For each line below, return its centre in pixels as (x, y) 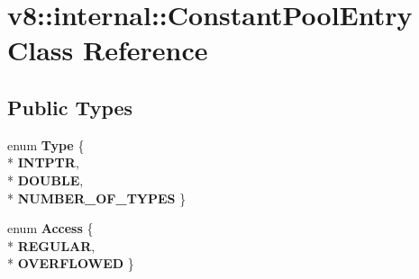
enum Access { (50, 228)
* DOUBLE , (46, 180)
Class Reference (108, 50)
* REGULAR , (51, 245)
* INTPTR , (43, 162)
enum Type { (46, 144)
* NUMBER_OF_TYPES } (97, 198)
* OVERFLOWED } (71, 263)
